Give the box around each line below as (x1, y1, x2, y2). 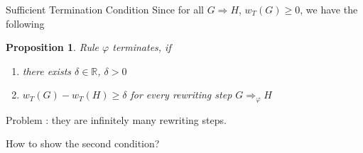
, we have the (300, 2, 358, 16)
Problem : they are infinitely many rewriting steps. (6, 112, 227, 127)
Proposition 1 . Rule (6, 40, 99, 55)
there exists (22, 63, 72, 78)
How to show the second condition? (6, 136, 160, 151)
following (6, 16, 45, 30)
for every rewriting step (130, 87, 232, 102)
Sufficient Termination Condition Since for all (6, 2, 204, 16)
